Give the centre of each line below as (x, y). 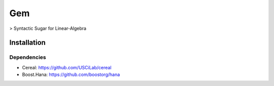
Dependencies (28, 57)
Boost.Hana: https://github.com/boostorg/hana (71, 75)
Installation (27, 43)
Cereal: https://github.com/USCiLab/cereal (67, 67)
